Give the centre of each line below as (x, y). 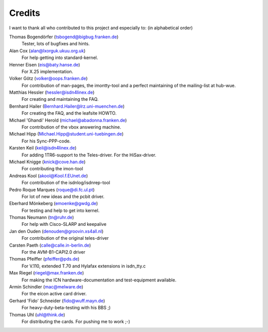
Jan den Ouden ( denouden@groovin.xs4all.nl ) (56, 231)
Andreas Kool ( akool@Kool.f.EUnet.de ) (49, 176)
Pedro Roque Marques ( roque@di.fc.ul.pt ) (52, 190)
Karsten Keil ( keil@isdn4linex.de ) (43, 148)
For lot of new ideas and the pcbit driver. (63, 197)
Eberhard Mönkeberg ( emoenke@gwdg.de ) (54, 203)
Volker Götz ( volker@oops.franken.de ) (48, 78)
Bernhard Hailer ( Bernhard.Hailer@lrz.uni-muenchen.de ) (67, 106)
